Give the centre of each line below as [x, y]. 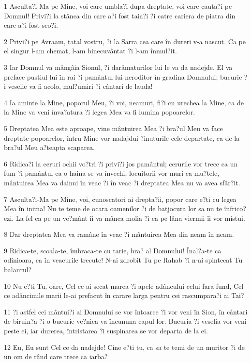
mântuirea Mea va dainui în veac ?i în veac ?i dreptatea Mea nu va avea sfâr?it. [122, 182]
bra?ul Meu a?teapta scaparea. [49, 147]
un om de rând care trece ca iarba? [56, 356]
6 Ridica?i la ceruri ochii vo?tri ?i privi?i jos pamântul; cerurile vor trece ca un [121, 163]
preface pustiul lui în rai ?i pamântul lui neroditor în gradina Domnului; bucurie [123, 76]
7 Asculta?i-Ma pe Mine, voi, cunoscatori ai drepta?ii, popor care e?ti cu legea [120, 199]
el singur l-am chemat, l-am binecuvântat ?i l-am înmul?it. [90, 51]
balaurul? [18, 270]
